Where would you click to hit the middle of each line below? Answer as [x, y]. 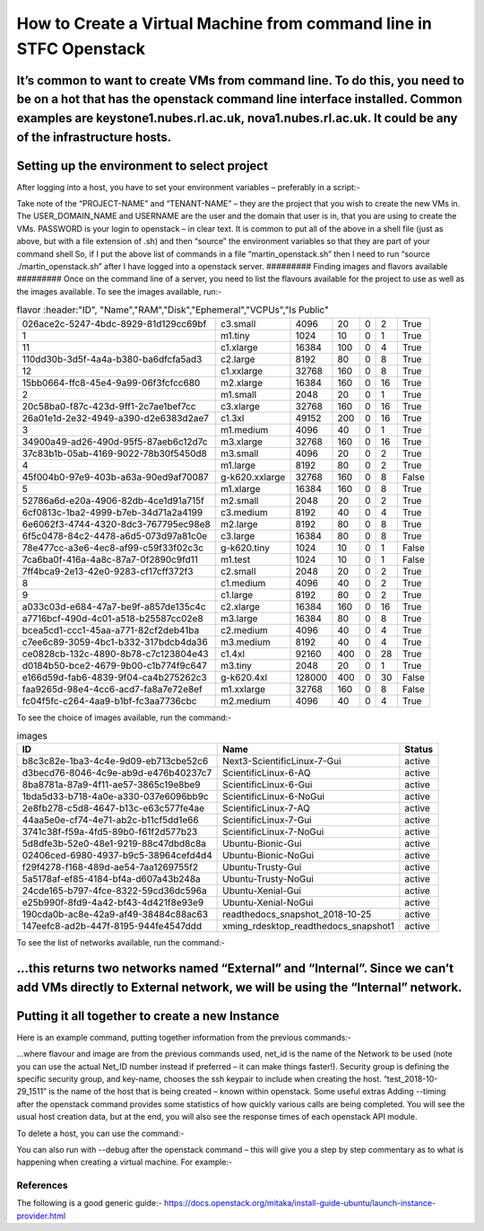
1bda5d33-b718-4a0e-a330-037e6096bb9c [116, 796]
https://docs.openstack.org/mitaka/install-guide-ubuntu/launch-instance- [300, 1203]
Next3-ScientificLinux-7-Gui [282, 761]
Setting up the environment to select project [143, 166]
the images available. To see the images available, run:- [119, 291]
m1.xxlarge [243, 689]
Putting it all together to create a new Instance [148, 1016]
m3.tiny [236, 665]
